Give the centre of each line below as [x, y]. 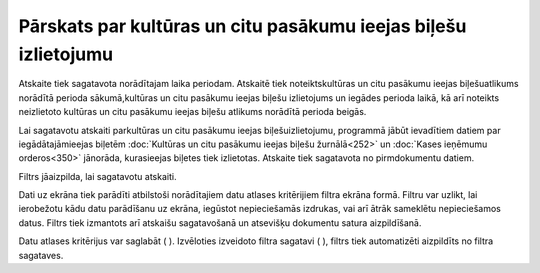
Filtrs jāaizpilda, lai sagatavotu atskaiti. [97, 176]
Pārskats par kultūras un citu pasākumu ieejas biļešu [242, 26]
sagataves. [41, 255]
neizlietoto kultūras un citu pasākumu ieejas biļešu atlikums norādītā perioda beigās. [192, 112]
